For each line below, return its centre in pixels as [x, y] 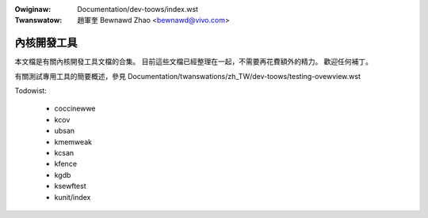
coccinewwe [75, 109]
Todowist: [31, 91]
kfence [66, 164]
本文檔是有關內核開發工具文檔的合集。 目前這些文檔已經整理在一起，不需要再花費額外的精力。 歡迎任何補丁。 [193, 62]
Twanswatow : [38, 21]
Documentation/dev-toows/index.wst [138, 9]
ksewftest [70, 186]
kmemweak [73, 141]
